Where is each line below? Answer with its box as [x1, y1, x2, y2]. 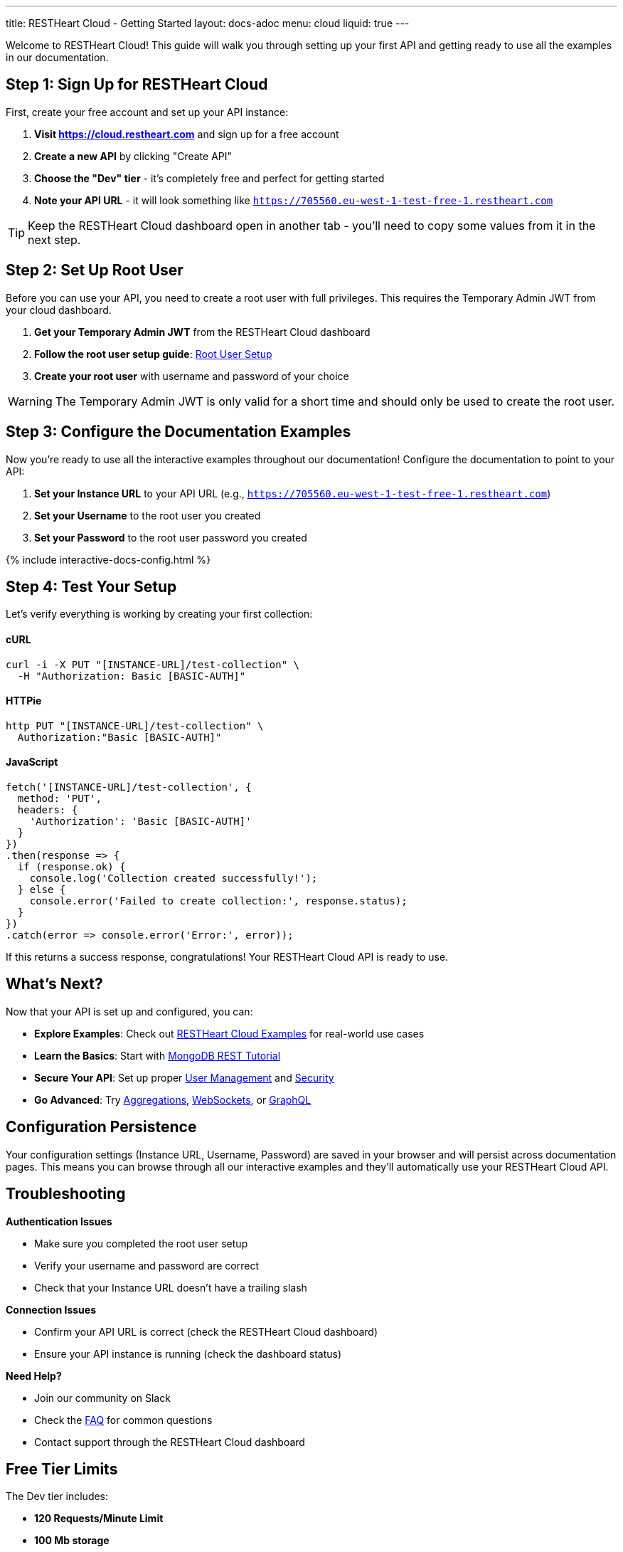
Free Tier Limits [6, 1459, 118, 1478]
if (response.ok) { [17, 861, 126, 873]
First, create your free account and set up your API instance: [6, 105, 289, 118]
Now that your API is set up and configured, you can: [6, 1005, 253, 1018]
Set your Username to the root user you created [34, 509, 261, 522]
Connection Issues [6, 1303, 96, 1316]
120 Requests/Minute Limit [34, 1512, 164, 1525]
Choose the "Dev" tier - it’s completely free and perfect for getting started [34, 171, 385, 184]
